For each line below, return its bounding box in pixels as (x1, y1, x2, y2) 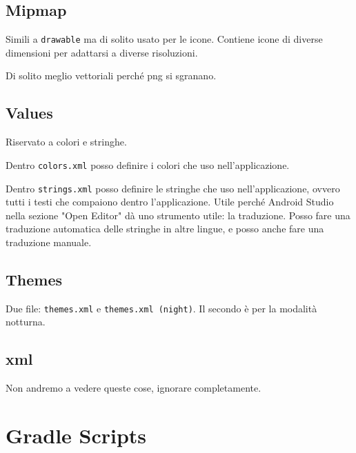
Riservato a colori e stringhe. (6, 134, 127, 149)
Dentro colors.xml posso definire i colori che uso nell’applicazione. (6, 157, 290, 172)
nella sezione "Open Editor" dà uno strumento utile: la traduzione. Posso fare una (6, 208, 350, 222)
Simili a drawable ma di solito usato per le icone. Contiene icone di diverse (6, 32, 323, 46)
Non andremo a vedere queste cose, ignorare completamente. (6, 381, 261, 395)
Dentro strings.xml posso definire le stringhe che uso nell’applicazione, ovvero (6, 181, 340, 195)
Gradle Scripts (6, 421, 147, 449)
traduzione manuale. (6, 234, 92, 249)
